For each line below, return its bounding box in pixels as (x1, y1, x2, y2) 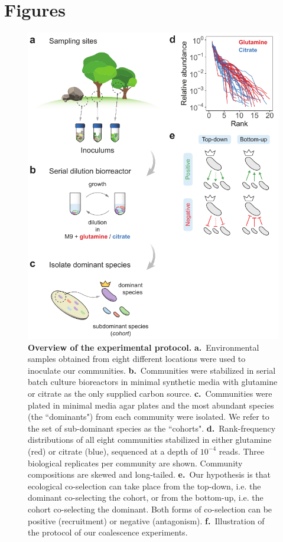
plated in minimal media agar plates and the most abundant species (28, 399, 274, 411)
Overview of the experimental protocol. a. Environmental (28, 341, 259, 353)
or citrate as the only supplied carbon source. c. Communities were (28, 387, 272, 399)
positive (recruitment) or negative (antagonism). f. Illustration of (28, 514, 265, 527)
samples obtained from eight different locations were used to (28, 352, 246, 365)
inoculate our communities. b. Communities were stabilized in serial (28, 364, 276, 376)
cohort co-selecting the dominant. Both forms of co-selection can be (28, 502, 272, 515)
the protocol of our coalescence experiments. (28, 526, 188, 538)
